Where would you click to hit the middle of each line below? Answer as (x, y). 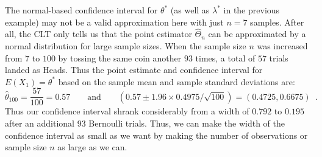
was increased (282, 46)
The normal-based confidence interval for (81, 10)
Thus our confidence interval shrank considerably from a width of (127, 111)
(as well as (190, 10)
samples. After (277, 22)
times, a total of (225, 58)
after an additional (40, 123)
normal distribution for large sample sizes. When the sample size (126, 46)
